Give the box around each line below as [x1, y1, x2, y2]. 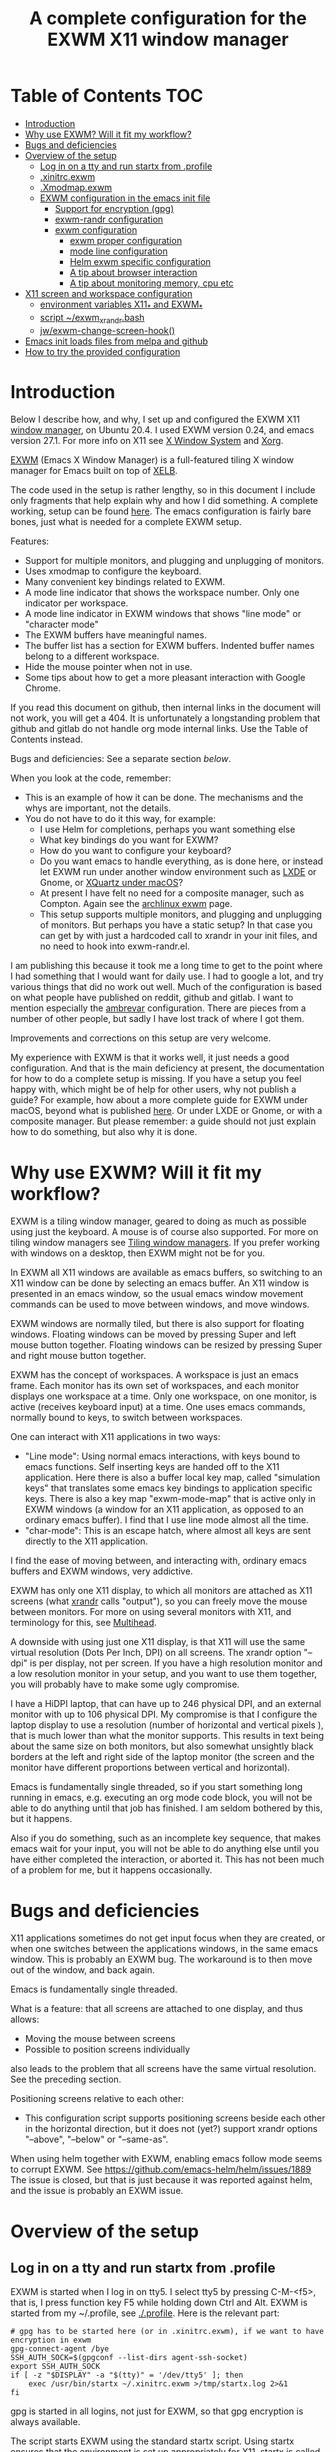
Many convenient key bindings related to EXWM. [24, 576, 226, 588]
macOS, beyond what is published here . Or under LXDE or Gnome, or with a [10, 1105, 323, 1117]
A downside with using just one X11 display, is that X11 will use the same [10, 1636, 306, 1648]
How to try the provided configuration [24, 345, 181, 357]
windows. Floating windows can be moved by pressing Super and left [10, 1328, 297, 1341]
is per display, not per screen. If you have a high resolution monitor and [29, 1657, 323, 1669]
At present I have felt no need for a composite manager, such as [39, 887, 305, 899]
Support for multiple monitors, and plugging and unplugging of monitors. [24, 555, 325, 567]
